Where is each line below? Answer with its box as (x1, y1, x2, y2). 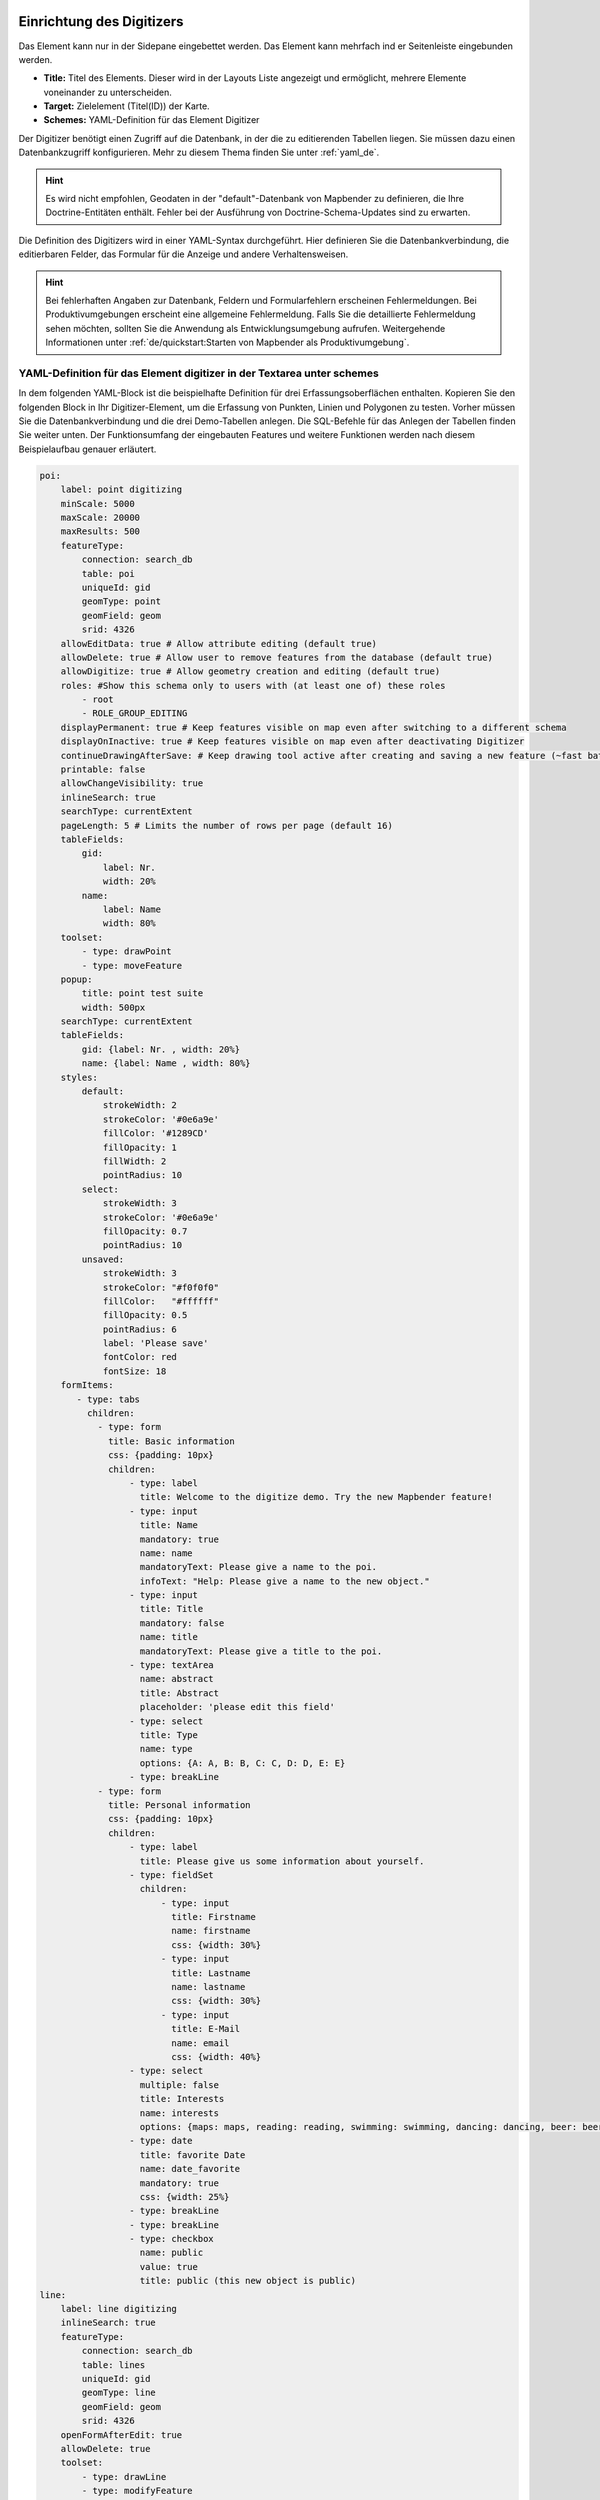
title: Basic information (108, 1435, 235, 1447)
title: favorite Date (139, 2149, 246, 2160)
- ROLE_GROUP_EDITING (81, 708, 188, 719)
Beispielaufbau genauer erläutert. (18, 443, 157, 455)
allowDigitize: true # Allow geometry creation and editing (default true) (60, 666, 441, 677)
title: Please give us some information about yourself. (139, 1855, 425, 1867)
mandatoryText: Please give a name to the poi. (139, 1561, 378, 1573)
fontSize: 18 (102, 1365, 167, 1377)
